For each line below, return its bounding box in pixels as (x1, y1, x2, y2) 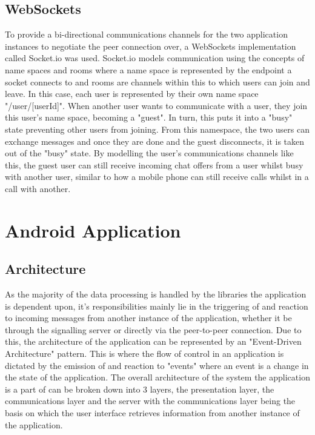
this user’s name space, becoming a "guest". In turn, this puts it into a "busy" (5, 111, 293, 124)
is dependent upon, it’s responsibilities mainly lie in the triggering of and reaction (5, 299, 308, 312)
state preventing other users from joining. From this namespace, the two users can (5, 122, 310, 135)
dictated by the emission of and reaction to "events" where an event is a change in (5, 359, 309, 371)
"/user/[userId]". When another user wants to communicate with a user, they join (5, 99, 308, 111)
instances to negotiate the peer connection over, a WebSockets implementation (5, 39, 296, 52)
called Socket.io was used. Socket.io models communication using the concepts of (5, 51, 305, 64)
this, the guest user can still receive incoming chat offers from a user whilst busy (5, 158, 303, 171)
